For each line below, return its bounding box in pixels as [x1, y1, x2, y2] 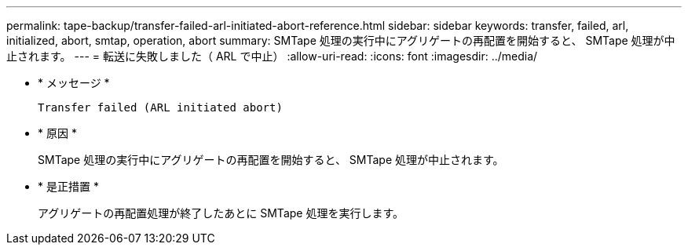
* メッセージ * [38, 76, 110, 89]
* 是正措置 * [38, 180, 99, 193]
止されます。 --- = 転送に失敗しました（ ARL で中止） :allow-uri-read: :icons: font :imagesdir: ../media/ [6, 49, 538, 63]
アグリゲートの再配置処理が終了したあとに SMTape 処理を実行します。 [38, 206, 404, 220]
